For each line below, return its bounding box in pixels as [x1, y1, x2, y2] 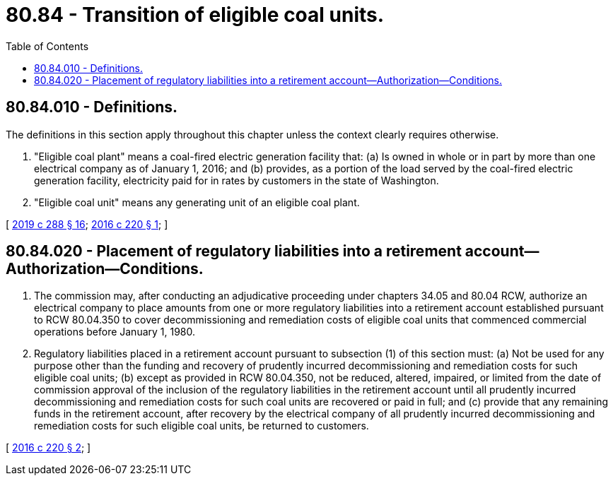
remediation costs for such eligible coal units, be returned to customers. [34, 420, 369, 432]
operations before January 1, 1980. [34, 326, 196, 338]
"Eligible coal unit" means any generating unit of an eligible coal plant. [34, 196, 360, 208]
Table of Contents [6, 40, 89, 52]
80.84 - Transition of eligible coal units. [6, 3, 385, 27]
